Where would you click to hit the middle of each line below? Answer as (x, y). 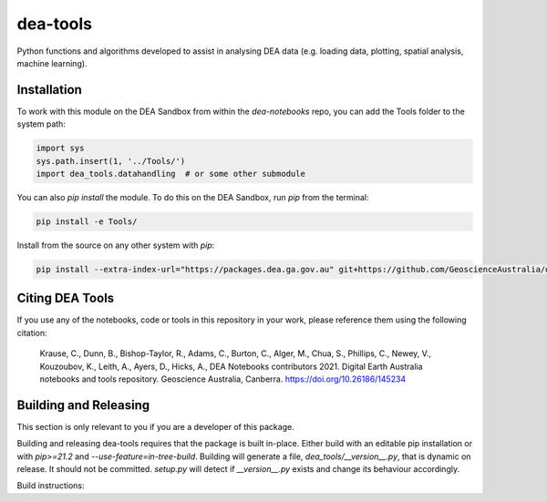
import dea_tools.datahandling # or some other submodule (170, 174)
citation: (32, 333)
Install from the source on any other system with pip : (116, 245)
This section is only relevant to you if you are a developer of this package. (156, 426)
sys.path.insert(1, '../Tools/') (111, 161)
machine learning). (52, 63)
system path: (41, 124)
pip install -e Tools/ (87, 221)
